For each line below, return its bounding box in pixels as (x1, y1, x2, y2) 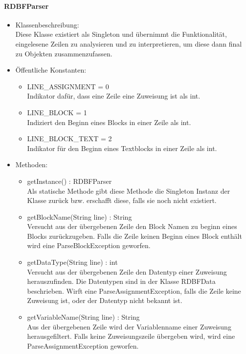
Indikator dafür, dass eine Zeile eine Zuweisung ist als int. (27, 91, 201, 101)
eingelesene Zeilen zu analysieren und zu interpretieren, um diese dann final (15, 38, 242, 49)
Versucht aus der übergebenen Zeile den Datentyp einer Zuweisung (27, 266, 227, 277)
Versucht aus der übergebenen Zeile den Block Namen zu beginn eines (27, 221, 237, 231)
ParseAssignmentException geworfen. (27, 340, 139, 351)
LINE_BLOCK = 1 (27, 107, 87, 117)
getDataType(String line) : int (27, 257, 118, 267)
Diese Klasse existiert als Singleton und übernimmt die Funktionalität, (15, 29, 227, 39)
